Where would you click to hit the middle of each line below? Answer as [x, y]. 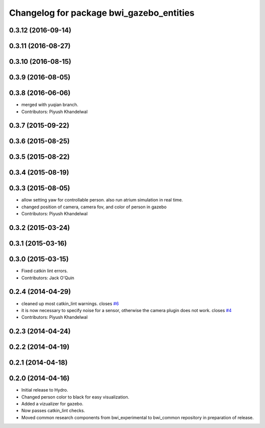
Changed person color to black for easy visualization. [75, 397]
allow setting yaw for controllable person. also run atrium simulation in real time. [102, 200]
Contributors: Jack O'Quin [48, 278]
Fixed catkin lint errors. [45, 271]
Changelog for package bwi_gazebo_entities [102, 13]
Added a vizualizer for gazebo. [52, 404]
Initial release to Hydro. [45, 390]
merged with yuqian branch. [50, 105]
